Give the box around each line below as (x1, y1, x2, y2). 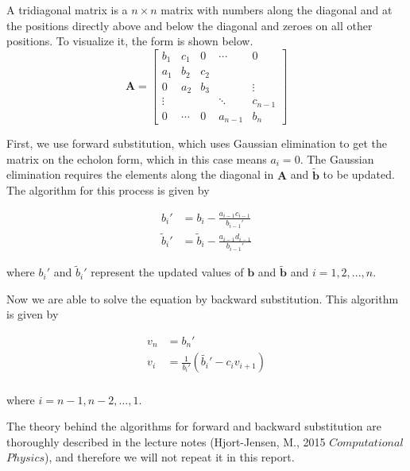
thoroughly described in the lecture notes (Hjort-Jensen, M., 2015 (6, 433, 326, 450)
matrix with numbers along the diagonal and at (161, 2, 393, 17)
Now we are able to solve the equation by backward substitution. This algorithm (6, 290, 399, 307)
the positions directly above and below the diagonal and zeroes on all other (6, 17, 373, 33)
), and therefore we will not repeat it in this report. (44, 449, 295, 465)
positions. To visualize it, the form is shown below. (6, 33, 253, 49)
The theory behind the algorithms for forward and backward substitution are (6, 418, 381, 434)
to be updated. (323, 166, 395, 183)
